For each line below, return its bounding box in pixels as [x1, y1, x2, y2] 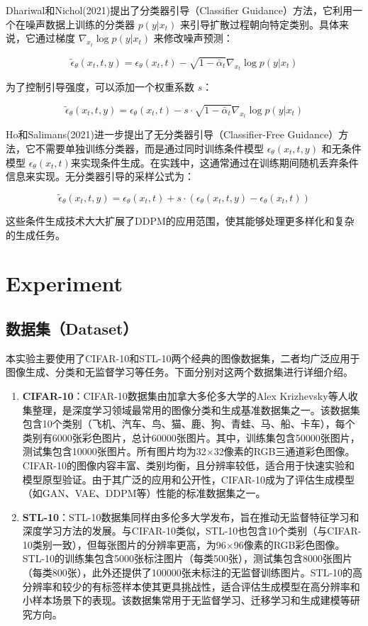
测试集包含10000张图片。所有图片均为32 [22, 444, 206, 459]
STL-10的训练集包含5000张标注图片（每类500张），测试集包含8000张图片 [22, 551, 353, 566]
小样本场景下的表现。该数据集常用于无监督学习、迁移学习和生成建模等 [22, 593, 350, 608]
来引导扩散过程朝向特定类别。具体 [179, 16, 339, 31]
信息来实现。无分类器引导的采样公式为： [6, 169, 194, 184]
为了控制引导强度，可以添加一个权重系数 [6, 79, 194, 94]
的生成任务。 [6, 227, 65, 242]
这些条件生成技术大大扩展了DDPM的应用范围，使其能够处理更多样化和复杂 [6, 213, 355, 228]
